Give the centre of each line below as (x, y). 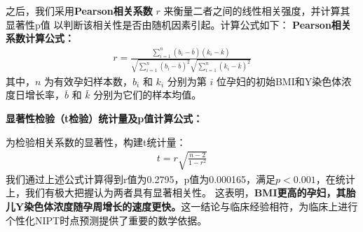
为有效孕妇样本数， (89, 81)
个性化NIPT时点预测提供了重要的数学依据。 (107, 220)
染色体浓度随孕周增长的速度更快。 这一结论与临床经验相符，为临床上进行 (191, 206)
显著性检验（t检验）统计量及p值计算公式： (104, 118)
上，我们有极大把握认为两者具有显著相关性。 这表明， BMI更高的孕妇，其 (176, 193)
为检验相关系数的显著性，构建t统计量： (96, 142)
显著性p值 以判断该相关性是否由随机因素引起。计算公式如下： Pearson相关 (178, 24)
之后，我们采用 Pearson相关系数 (79, 10)
